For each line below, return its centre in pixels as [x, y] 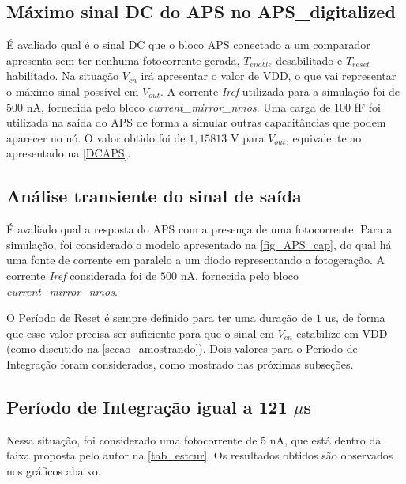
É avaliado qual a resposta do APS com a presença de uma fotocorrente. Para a [199, 229]
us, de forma [355, 318]
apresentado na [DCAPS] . [69, 153]
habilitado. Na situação [63, 76]
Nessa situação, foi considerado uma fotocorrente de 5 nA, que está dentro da [194, 439]
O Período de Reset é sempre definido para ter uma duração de [160, 318]
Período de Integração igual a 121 [147, 406]
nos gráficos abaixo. [54, 470]
